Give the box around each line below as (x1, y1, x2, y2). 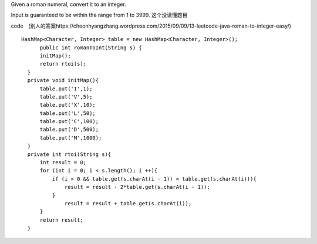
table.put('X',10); (39, 101, 96, 109)
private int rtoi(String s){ (27, 151, 112, 158)
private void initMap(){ (27, 77, 99, 84)
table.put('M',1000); (39, 134, 102, 141)
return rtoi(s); (39, 60, 87, 67)
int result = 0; (39, 159, 87, 166)
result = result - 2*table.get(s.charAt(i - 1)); (65, 184, 211, 191)
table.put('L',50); (39, 110, 96, 117)
